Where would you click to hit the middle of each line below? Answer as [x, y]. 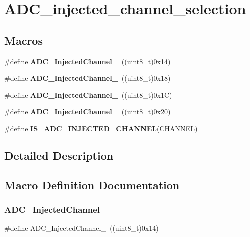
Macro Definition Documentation [92, 185]
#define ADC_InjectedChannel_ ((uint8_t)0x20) [87, 111]
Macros [23, 40]
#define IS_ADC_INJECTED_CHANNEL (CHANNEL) [101, 128]
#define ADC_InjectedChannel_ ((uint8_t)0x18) [87, 78]
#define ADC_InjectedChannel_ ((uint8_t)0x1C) [88, 94]
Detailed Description [59, 155]
